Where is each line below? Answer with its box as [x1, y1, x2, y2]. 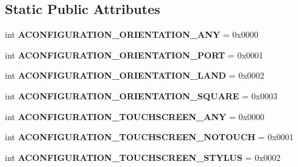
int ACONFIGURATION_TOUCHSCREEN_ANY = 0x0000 [5, 110, 264, 123]
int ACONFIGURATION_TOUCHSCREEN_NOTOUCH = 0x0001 [5, 130, 294, 143]
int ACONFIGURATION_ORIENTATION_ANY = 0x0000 [5, 28, 258, 41]
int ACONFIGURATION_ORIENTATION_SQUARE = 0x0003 [5, 89, 277, 102]
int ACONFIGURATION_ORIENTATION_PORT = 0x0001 [5, 48, 263, 61]
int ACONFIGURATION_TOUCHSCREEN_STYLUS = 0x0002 [5, 151, 281, 163]
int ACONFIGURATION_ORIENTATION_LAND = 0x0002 [5, 69, 264, 82]
